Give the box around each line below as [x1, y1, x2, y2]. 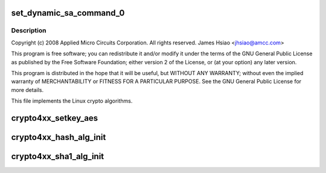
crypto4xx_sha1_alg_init [11, 151, 104, 162]
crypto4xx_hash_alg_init [11, 132, 106, 142]
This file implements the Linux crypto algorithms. [11, 97, 133, 105]
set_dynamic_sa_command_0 [11, 8, 125, 18]
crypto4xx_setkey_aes [11, 113, 98, 123]
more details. [11, 86, 44, 93]
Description [11, 26, 46, 35]
